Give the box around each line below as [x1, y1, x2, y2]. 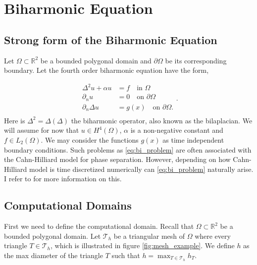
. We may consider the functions [41, 135, 139, 145]
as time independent [162, 135, 224, 145]
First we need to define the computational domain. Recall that [4, 221, 194, 231]
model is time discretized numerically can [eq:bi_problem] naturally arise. [29, 163, 254, 174]
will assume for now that [4, 125, 79, 135]
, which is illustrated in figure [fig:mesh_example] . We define [50, 240, 235, 251]
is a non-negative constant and [130, 125, 223, 135]
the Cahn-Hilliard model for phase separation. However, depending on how [4, 154, 231, 164]
